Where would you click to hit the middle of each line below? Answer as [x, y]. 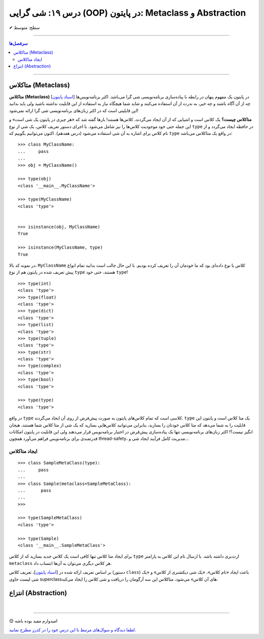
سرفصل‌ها [18, 43]
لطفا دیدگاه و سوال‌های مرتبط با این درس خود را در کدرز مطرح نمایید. [73, 630]
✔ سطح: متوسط [24, 27]
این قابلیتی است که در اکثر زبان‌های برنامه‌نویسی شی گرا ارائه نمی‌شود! [74, 110]
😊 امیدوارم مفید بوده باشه [33, 621]
